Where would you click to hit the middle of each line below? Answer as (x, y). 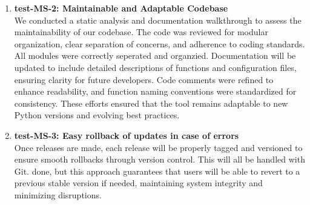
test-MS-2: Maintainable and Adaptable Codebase (121, 8)
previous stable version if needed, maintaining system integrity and (138, 183)
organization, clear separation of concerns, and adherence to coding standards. (160, 43)
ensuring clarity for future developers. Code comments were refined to (144, 79)
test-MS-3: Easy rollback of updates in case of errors (127, 135)
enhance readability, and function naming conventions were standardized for (155, 91)
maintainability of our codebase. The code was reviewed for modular (141, 32)
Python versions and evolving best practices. (97, 115)
